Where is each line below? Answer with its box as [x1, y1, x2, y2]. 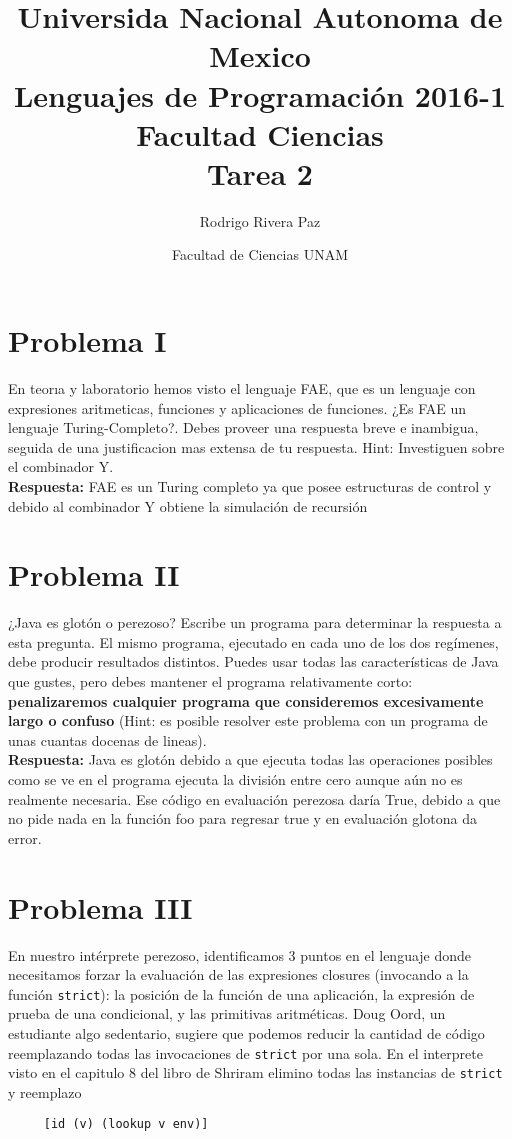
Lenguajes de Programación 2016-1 [13, 74, 507, 115]
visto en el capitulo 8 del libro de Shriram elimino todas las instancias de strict [8, 1062, 503, 1083]
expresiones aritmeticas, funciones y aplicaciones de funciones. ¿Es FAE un [8, 397, 467, 418]
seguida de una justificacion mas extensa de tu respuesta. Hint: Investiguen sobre [8, 436, 505, 457]
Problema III [8, 886, 193, 927]
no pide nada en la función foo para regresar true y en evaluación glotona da [8, 808, 477, 829]
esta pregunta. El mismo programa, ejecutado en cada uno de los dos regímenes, [8, 631, 499, 652]
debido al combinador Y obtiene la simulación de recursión [8, 495, 368, 516]
